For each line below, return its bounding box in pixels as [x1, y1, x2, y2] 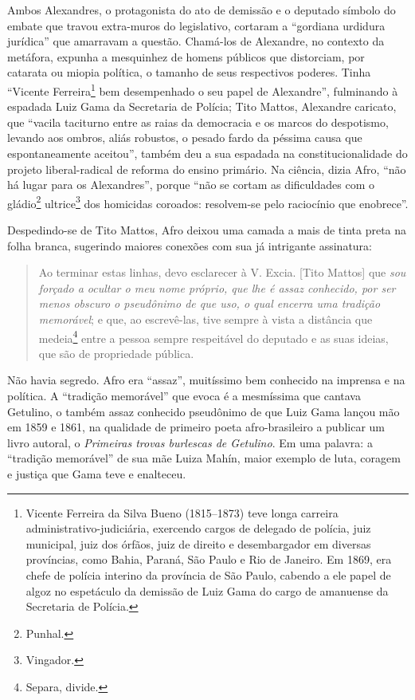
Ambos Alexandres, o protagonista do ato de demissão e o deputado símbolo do [7, 2, 396, 18]
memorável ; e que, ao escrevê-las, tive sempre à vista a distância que [38, 311, 373, 327]
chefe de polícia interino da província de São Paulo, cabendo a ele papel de [25, 566, 391, 583]
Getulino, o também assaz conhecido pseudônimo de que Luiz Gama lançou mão [7, 403, 400, 419]
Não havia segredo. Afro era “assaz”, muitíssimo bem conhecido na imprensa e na [7, 372, 405, 388]
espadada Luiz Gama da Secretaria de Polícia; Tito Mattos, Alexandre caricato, [7, 98, 397, 115]
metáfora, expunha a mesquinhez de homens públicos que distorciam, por [7, 48, 365, 65]
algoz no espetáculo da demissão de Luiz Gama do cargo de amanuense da [25, 582, 389, 599]
